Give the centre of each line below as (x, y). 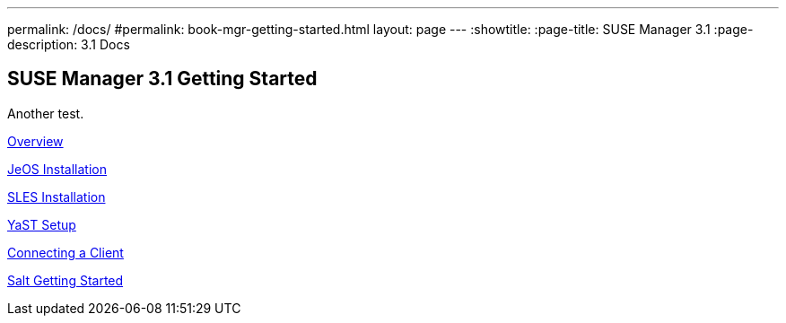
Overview (35, 141)
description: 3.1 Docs (69, 44)
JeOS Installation (57, 169)
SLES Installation (57, 196)
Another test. (46, 113)
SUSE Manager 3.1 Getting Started (162, 79)
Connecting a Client (65, 252)
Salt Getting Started (65, 280)
